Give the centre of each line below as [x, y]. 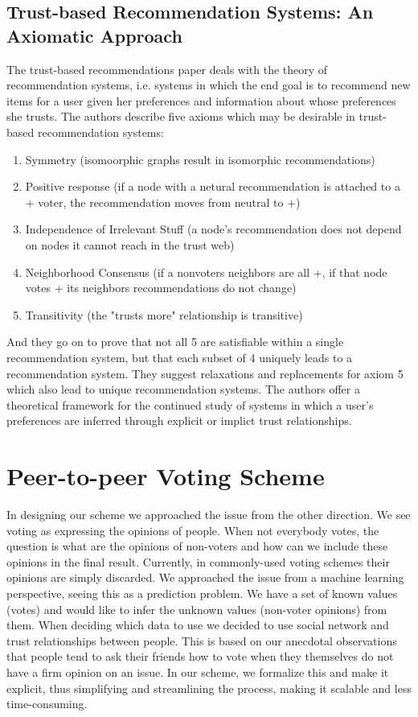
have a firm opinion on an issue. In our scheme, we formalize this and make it [198, 672]
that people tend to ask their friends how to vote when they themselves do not [200, 656]
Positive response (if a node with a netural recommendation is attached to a [213, 186]
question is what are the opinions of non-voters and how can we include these [197, 546]
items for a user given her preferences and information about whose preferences [201, 100]
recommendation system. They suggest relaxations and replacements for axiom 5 [205, 373]
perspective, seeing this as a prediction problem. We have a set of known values [202, 593]
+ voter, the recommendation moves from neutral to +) [163, 202]
